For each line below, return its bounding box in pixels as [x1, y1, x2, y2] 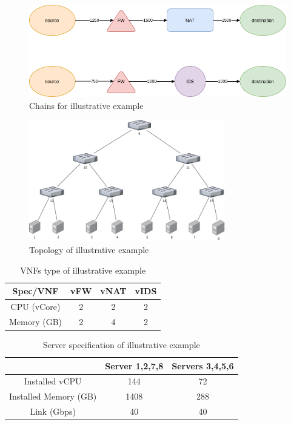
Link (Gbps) [30, 405, 76, 418]
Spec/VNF [12, 285, 59, 297]
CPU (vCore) [10, 300, 61, 313]
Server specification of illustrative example [42, 338, 200, 351]
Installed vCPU [24, 375, 82, 387]
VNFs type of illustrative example [20, 263, 146, 276]
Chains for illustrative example [29, 99, 144, 111]
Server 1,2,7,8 [105, 359, 164, 372]
